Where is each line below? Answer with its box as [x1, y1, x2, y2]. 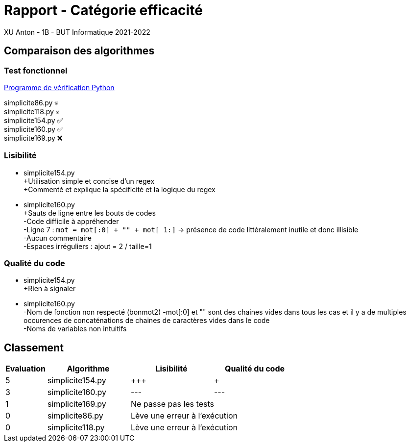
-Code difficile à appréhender [24, 217, 119, 225]
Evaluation [5, 364, 46, 374]
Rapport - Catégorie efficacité [4, 2, 203, 19]
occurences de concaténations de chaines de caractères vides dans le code [24, 316, 270, 325]
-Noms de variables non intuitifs [24, 324, 127, 333]
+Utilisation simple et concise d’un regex [24, 176, 155, 185]
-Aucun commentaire [24, 233, 92, 242]
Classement [4, 341, 64, 354]
